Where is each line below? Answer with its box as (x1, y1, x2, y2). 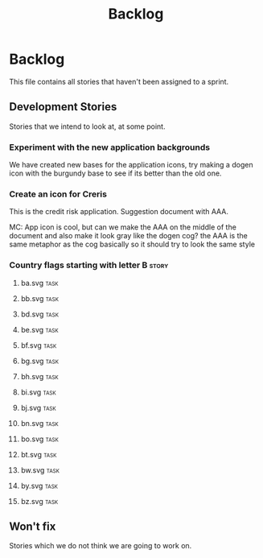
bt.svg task (20, 449, 57, 459)
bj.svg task (20, 403, 56, 412)
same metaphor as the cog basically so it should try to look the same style (9, 239, 256, 250)
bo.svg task (20, 434, 59, 444)
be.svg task (20, 324, 59, 334)
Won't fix (9, 520, 56, 534)
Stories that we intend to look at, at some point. (9, 122, 166, 131)
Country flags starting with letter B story (9, 259, 169, 271)
